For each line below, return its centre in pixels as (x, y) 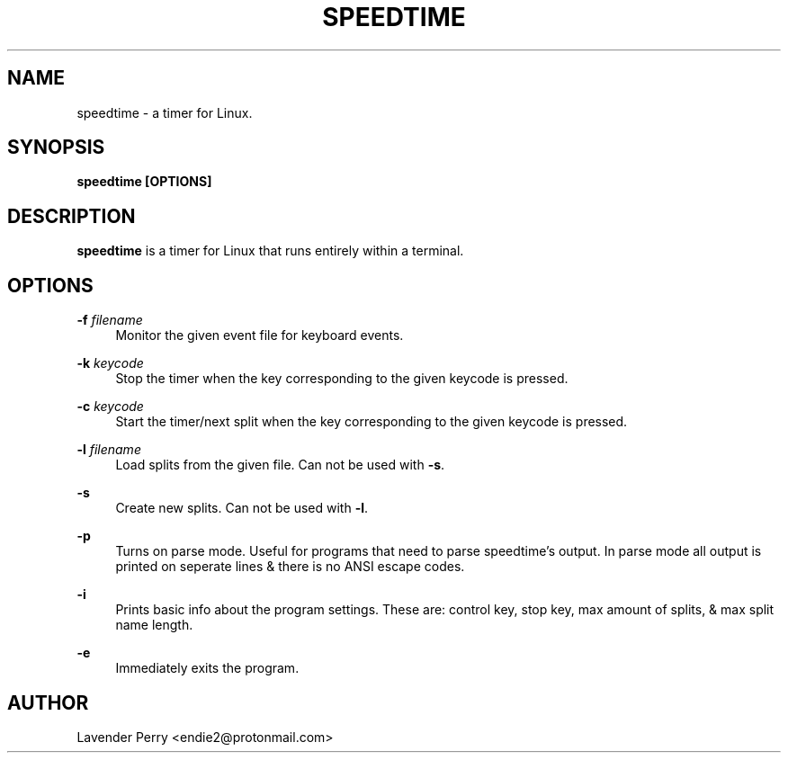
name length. (154, 625)
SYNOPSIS (56, 148)
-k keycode (110, 363)
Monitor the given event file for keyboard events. (260, 335)
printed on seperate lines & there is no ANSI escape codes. (290, 567)
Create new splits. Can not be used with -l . (242, 508)
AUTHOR (48, 702)
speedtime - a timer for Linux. (165, 112)
